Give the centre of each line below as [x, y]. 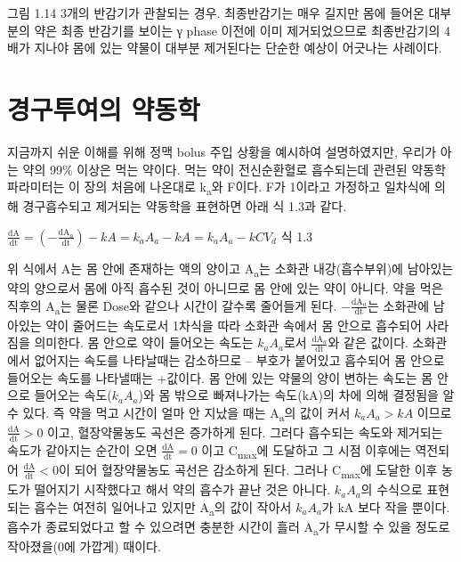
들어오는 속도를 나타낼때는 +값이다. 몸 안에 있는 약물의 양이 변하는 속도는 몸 [220, 377]
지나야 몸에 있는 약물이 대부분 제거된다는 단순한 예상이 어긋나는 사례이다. [238, 48]
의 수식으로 [392, 489]
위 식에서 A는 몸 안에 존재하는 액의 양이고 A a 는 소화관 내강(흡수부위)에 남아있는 [230, 269]
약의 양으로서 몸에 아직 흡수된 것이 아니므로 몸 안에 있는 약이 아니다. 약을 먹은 [225, 287]
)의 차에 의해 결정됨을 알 [386, 395]
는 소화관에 [398, 305]
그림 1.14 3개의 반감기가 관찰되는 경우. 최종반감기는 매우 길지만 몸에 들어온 [216, 12]
